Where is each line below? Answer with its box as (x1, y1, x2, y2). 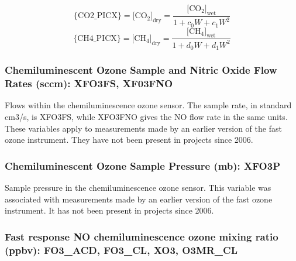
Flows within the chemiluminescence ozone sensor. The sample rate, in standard (5, 99, 292, 111)
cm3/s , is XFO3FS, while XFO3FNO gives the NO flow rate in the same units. (5, 110, 288, 122)
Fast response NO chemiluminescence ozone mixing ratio (5, 229, 278, 243)
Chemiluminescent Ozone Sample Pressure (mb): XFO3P (5, 158, 281, 173)
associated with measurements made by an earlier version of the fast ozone (5, 193, 273, 205)
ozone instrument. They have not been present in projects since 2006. (5, 133, 253, 146)
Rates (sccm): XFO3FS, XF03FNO (5, 76, 173, 91)
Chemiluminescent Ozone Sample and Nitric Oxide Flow (5, 63, 277, 77)
